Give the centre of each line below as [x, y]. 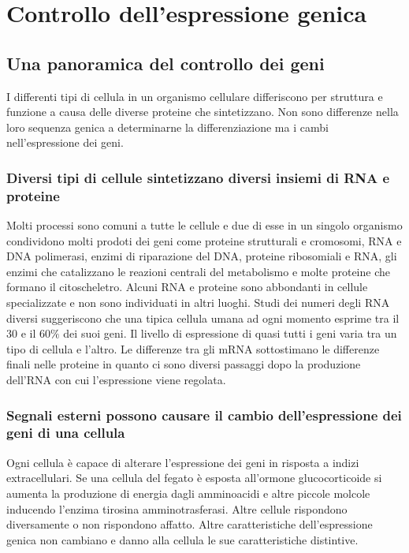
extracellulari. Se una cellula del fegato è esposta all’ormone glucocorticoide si [194, 478]
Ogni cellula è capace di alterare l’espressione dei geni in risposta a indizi [183, 462]
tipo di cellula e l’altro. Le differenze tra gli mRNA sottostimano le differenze [193, 348]
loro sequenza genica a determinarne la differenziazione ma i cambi [167, 127]
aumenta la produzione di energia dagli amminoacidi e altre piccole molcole [188, 493]
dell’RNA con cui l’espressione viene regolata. [116, 380]
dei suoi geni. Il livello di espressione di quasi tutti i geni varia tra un [230, 333]
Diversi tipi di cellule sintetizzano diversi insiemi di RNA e [198, 177]
